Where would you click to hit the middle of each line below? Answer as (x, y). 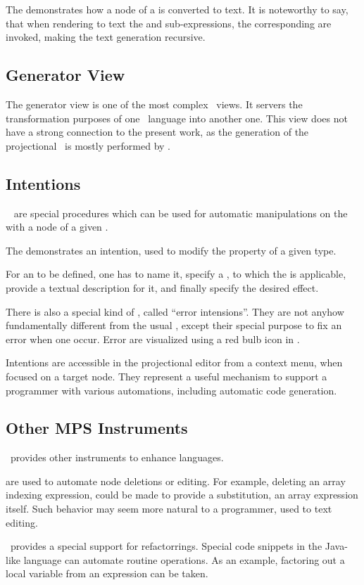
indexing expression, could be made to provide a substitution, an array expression (182, 495)
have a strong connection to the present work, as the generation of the (157, 132)
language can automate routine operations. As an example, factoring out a (184, 559)
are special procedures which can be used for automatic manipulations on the (181, 213)
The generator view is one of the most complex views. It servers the (154, 104)
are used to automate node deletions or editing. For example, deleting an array (176, 481)
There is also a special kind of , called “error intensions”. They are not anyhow (175, 311)
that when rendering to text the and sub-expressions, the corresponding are (169, 23)
